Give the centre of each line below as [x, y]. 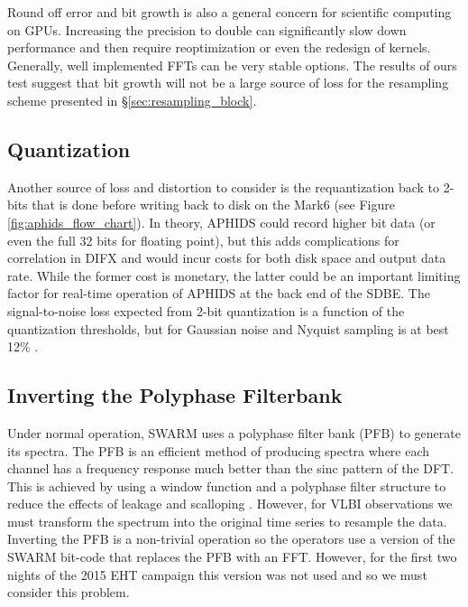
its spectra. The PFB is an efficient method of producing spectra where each [219, 450]
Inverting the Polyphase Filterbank [175, 395]
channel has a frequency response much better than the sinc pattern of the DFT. [231, 468]
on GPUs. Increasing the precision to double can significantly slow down [207, 29]
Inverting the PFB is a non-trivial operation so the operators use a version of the [231, 539]
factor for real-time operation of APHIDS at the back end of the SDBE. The [219, 293]
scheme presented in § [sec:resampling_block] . [132, 100]
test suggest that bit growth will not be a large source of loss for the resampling [228, 83]
